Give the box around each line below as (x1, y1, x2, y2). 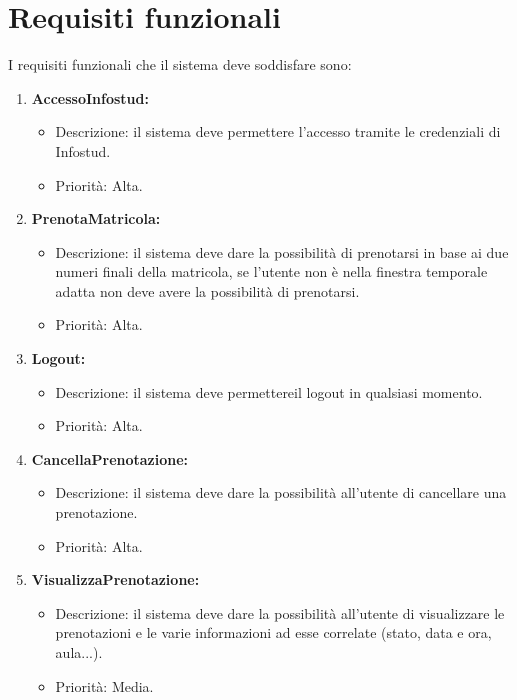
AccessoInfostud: (31, 87, 149, 108)
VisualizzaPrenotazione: (31, 569, 200, 590)
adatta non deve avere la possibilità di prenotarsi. (55, 280, 360, 301)
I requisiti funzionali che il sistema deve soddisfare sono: (8, 54, 352, 75)
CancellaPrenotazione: (31, 448, 189, 469)
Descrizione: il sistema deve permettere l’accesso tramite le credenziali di (55, 121, 501, 142)
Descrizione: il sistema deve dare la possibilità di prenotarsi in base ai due (55, 241, 509, 262)
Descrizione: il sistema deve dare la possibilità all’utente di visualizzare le (55, 602, 505, 623)
